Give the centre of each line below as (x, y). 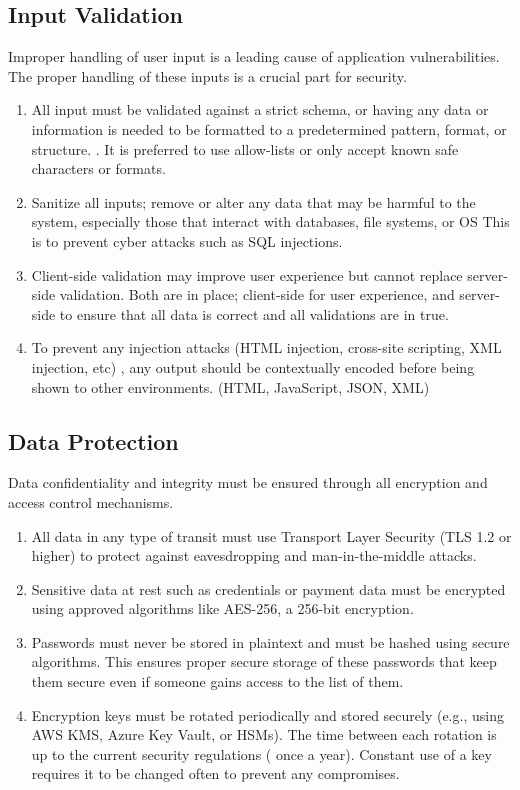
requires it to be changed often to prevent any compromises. (215, 773)
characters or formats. (98, 168)
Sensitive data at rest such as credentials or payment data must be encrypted (268, 588)
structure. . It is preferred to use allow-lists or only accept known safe (245, 148)
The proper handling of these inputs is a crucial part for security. (207, 75)
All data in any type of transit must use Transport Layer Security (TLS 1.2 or (271, 535)
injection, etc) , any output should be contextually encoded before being (253, 366)
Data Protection (93, 440)
